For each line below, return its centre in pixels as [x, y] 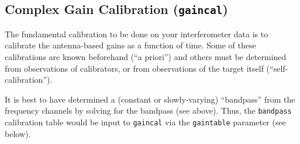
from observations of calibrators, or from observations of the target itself [134, 68]
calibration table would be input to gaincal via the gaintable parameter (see [145, 122]
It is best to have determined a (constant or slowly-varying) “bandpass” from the [150, 99]
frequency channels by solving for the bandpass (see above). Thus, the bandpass [148, 110]
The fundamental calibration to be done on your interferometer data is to [137, 34]
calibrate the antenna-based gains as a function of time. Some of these [130, 45]
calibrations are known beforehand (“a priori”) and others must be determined [146, 56]
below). [18, 133]
